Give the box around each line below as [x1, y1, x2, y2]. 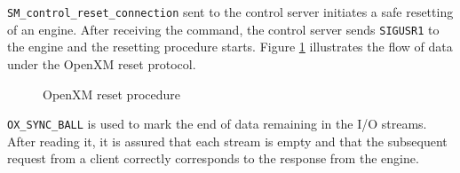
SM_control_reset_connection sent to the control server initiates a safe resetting [7, 3, 454, 20]
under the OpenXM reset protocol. [7, 54, 196, 73]
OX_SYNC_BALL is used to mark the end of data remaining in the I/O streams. [7, 114, 427, 133]
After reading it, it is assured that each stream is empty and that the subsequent [7, 131, 448, 150]
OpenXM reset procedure [43, 84, 180, 103]
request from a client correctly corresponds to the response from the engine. [7, 149, 419, 168]
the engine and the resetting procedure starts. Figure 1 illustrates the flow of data [7, 37, 453, 56]
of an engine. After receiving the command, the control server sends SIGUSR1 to [7, 20, 440, 38]
